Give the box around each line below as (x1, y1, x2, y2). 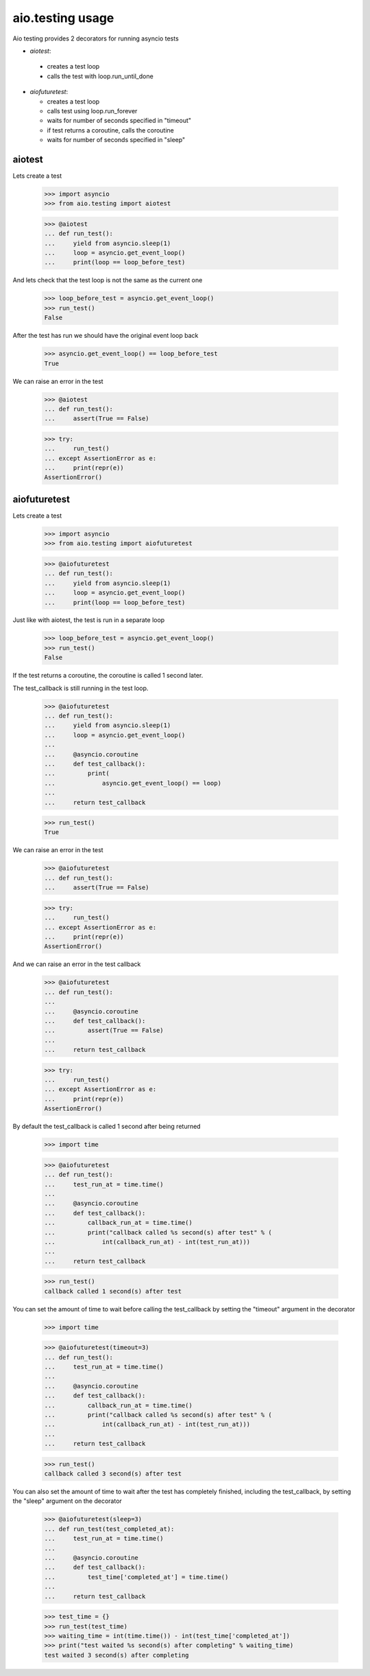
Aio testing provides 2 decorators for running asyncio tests (12, 34, 180, 43)
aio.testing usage (12, 10, 114, 25)
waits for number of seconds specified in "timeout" (47, 117, 192, 125)
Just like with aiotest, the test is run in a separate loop (12, 616, 165, 624)
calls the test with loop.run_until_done (47, 72, 153, 80)
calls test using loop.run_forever (47, 106, 138, 115)
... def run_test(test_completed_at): (44, 1525, 175, 1532)
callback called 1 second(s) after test (44, 1287, 182, 1295)
